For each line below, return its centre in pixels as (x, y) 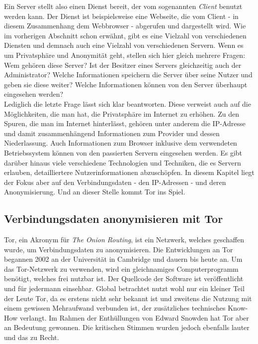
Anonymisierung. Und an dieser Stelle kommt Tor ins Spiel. (95, 192)
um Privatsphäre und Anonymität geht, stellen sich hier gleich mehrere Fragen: (125, 55)
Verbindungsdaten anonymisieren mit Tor (114, 219)
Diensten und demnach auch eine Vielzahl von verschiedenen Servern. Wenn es (124, 45)
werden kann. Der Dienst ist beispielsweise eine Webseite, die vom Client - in (121, 16)
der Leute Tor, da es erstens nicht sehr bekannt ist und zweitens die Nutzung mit (128, 298)
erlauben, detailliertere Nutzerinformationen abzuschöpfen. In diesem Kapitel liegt (129, 172)
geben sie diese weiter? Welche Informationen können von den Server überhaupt (126, 84)
